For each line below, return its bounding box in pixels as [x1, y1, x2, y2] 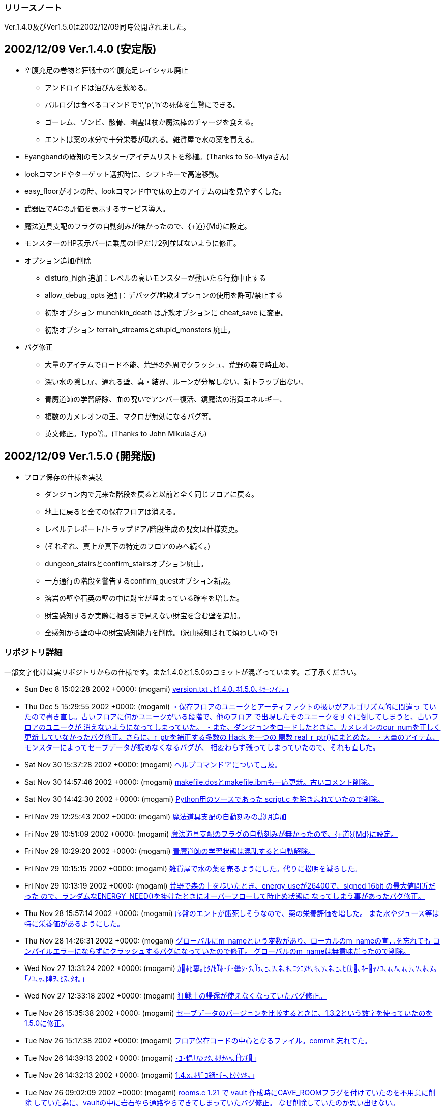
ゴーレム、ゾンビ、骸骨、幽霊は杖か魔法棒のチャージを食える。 [45, 118, 258, 127]
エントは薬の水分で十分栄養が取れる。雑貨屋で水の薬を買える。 [45, 135, 258, 144]
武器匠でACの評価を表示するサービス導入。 [24, 204, 170, 213]
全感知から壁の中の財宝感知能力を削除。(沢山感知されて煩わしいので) [45, 628, 278, 637]
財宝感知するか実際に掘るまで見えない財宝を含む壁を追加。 [45, 611, 244, 620]
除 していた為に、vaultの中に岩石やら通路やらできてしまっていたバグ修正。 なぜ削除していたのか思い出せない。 [24, 1098, 400, 1107]
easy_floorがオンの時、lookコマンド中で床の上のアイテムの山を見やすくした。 [24, 187, 286, 196]
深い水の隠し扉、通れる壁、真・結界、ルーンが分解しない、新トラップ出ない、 [45, 377, 308, 386]
